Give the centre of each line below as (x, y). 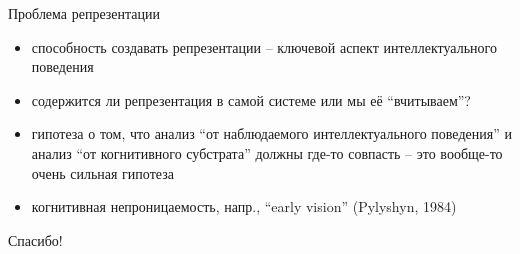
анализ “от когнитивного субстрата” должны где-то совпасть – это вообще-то (267, 152)
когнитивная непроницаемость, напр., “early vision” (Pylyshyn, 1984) (244, 206)
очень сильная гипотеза (102, 172)
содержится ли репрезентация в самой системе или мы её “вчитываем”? (251, 99)
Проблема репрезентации (84, 13)
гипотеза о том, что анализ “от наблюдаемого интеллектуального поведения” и (271, 133)
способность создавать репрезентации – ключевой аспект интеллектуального (264, 46)
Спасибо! (35, 239)
